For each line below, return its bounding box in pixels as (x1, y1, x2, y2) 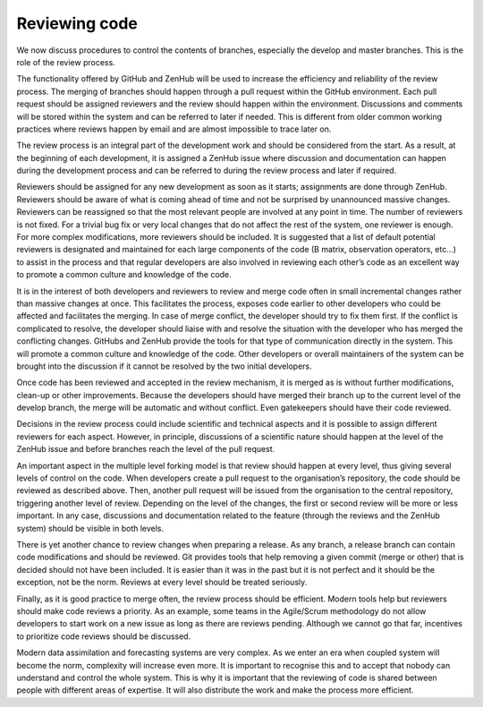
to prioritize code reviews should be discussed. (16, 631, 191, 642)
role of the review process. (16, 56, 115, 67)
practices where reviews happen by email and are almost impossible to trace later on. (16, 124, 332, 134)
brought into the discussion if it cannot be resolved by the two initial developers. (16, 361, 312, 371)
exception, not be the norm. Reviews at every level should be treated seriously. (16, 577, 308, 588)
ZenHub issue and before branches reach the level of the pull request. (16, 444, 275, 455)
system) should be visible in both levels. (16, 523, 165, 533)
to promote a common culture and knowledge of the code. (16, 269, 232, 280)
